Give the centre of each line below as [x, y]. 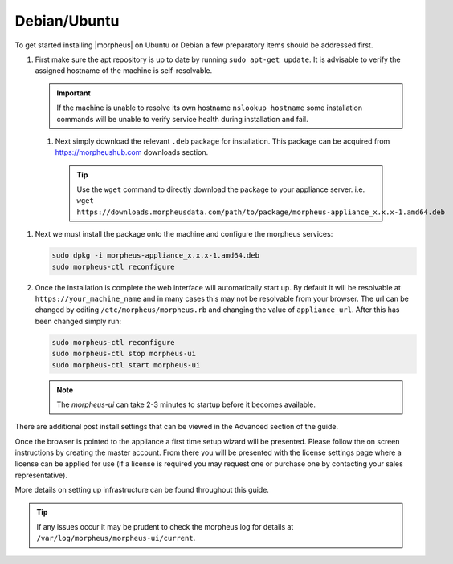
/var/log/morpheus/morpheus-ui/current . [116, 538]
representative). [41, 475]
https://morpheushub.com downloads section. [132, 152]
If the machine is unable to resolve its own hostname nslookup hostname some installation [210, 108]
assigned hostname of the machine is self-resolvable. [124, 71]
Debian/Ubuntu [67, 21]
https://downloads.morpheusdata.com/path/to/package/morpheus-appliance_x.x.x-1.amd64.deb [261, 212]
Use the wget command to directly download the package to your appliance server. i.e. [221, 189]
